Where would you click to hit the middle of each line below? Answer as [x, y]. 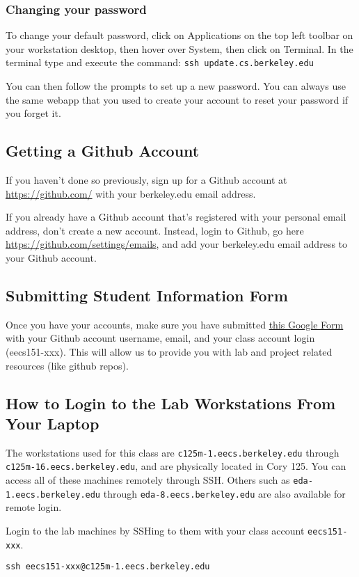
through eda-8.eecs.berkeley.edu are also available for [224, 493]
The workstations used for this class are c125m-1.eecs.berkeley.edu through [173, 452]
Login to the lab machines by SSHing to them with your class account [155, 530]
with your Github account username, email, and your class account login [160, 338]
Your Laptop [53, 423]
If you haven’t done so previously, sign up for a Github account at [146, 180]
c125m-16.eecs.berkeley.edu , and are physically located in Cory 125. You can [176, 466]
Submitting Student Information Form [147, 295]
